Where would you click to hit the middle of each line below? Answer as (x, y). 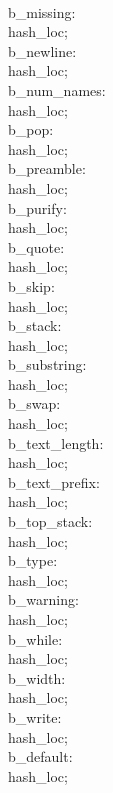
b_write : (35, 716)
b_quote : (36, 246)
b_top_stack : (50, 521)
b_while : (35, 638)
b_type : (33, 560)
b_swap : (34, 403)
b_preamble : (47, 168)
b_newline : (42, 50)
